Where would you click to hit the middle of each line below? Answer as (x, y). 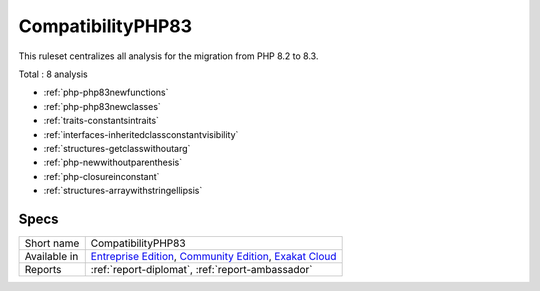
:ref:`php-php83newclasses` (102, 106)
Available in (51, 256)
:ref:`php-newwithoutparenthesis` (113, 162)
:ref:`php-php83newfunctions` (106, 92)
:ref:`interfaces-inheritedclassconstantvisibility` (141, 134)
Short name (52, 243)
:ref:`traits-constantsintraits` (101, 121)
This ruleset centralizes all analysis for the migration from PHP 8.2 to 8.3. (168, 56)
